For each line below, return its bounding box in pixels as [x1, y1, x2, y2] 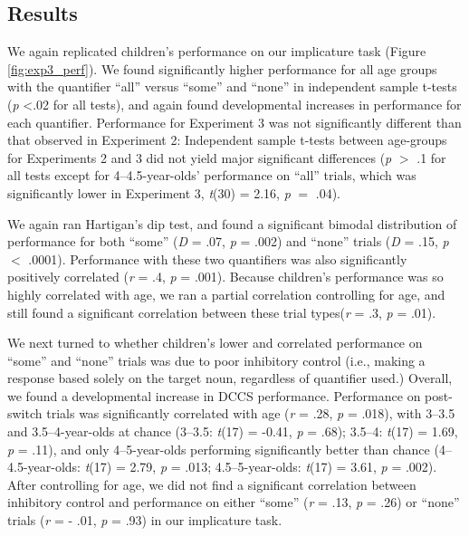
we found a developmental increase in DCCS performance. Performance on [7, 386, 421, 405]
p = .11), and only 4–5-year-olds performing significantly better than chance [7, 439, 430, 458]
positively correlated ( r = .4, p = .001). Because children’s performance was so [7, 267, 444, 286]
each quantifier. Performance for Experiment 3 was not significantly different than [7, 112, 462, 131]
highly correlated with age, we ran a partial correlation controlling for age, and [7, 284, 445, 303]
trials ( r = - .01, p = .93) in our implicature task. [7, 511, 282, 530]
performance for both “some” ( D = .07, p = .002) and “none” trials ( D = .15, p [7, 232, 449, 251]
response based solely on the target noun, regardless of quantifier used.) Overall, [7, 368, 453, 388]
